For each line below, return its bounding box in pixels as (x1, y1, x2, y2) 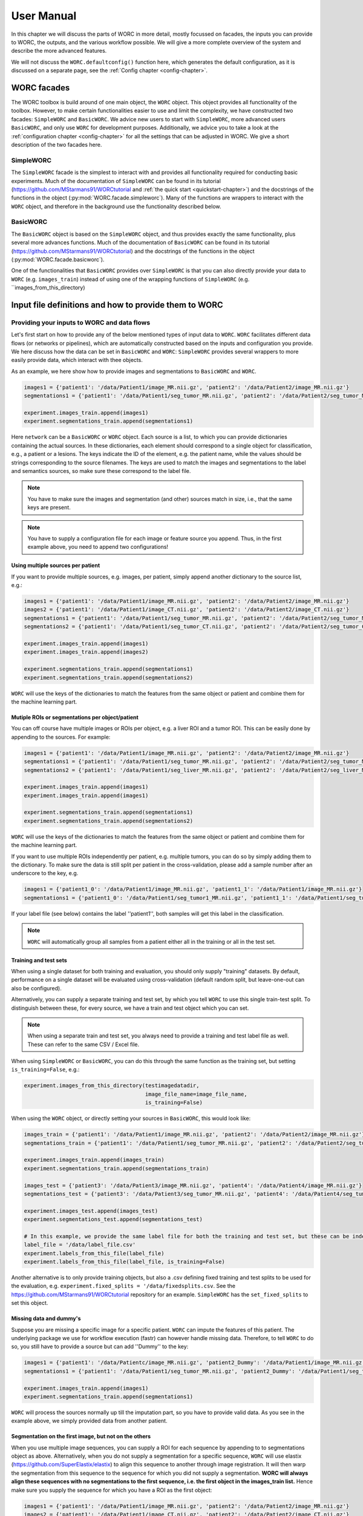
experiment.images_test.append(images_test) (24, 1207, 159, 1214)
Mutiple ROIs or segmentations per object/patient (11, 713, 139, 721)
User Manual (11, 9, 77, 22)
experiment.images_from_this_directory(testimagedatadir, (24, 1082, 200, 1089)
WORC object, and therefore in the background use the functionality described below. (11, 203, 221, 210)
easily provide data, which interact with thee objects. (11, 357, 143, 364)
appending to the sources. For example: (11, 733, 111, 740)
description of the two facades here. (11, 141, 102, 148)
